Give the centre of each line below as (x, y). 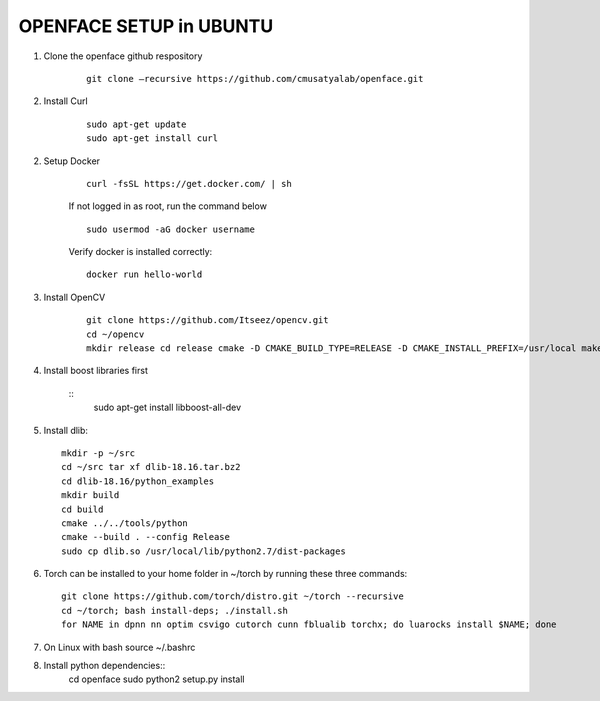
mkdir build (90, 495)
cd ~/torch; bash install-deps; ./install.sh (175, 610)
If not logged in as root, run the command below (167, 206)
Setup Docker (71, 161)
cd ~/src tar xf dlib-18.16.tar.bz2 (151, 467)
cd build (82, 509)
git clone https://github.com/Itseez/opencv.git (207, 320)
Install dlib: (66, 430)
